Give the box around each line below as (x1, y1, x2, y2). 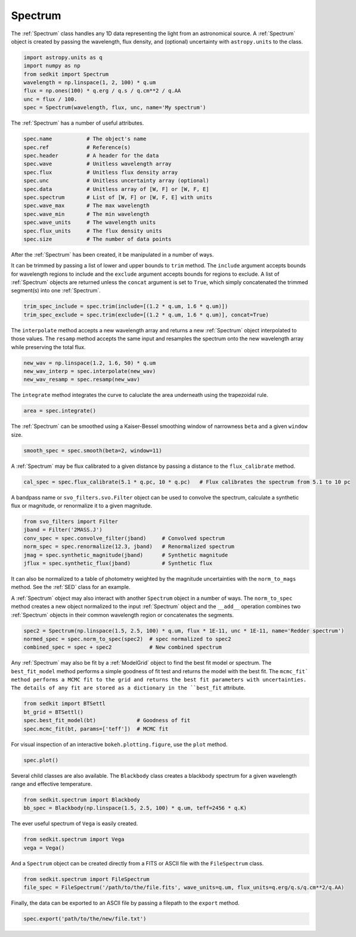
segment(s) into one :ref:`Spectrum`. (11, 287, 101, 294)
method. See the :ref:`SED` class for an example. (11, 584, 131, 591)
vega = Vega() (23, 844, 65, 851)
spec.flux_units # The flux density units (23, 227, 162, 234)
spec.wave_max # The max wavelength (23, 202, 150, 209)
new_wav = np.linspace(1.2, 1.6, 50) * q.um (23, 359, 156, 366)
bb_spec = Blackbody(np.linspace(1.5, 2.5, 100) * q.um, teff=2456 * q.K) (23, 805, 247, 812)
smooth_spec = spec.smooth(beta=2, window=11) (23, 447, 162, 454)
